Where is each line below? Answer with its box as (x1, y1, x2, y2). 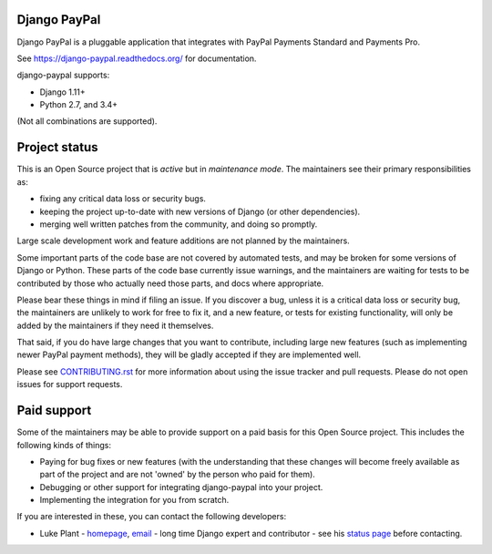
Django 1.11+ (39, 87, 86, 97)
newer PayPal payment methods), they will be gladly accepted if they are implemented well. (16, 349, 362, 360)
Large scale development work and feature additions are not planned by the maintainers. (16, 235, 350, 246)
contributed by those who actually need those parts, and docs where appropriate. (16, 278, 324, 289)
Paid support (16, 403, 92, 418)
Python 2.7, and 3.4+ (39, 99, 118, 110)
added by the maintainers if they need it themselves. (16, 320, 214, 331)
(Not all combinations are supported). (16, 116, 158, 127)
